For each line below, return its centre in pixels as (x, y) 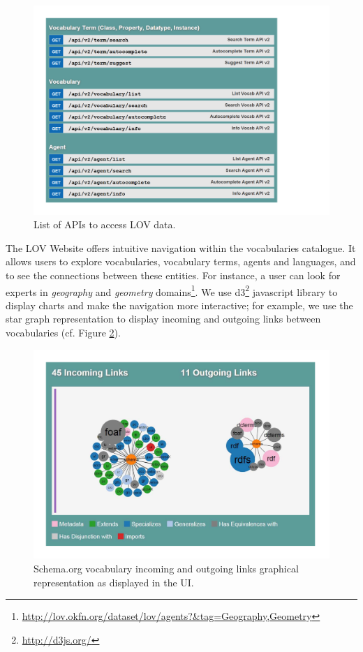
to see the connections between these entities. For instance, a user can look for (173, 275)
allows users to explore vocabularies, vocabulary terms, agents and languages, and (181, 261)
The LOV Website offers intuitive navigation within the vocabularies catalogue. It (181, 247)
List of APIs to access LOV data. (105, 224)
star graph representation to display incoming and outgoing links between (163, 319)
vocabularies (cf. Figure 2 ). (63, 333)
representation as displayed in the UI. (114, 582)
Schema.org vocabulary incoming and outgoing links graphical (166, 568)
